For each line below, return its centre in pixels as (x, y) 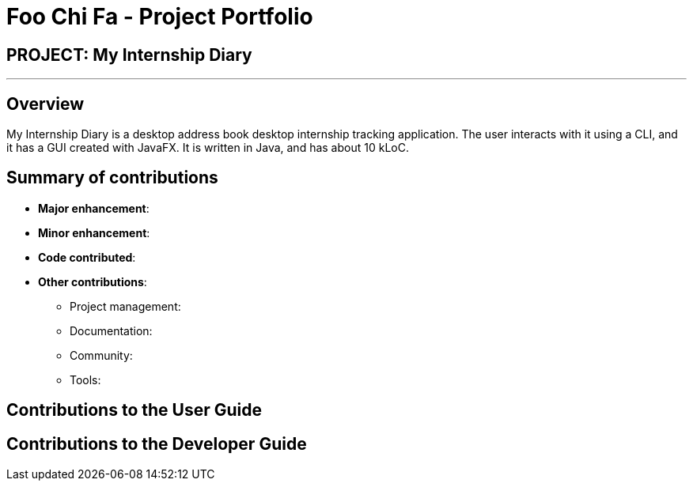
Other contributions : (93, 281)
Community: (101, 355)
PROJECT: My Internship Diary (129, 55)
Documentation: (111, 330)
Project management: (125, 306)
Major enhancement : (94, 208)
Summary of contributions (112, 178)
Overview (45, 104)
